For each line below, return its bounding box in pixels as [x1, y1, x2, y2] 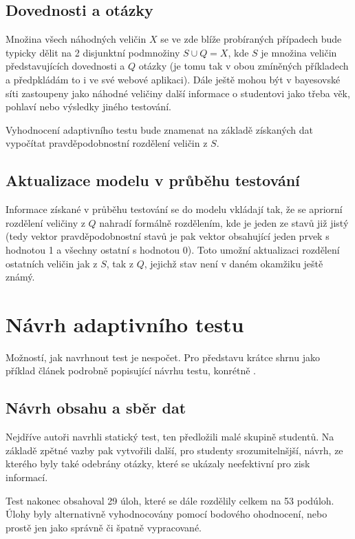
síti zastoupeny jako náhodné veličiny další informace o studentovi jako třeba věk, [6, 85, 350, 100]
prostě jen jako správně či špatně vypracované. [6, 520, 202, 534]
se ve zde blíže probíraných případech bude [160, 32, 342, 46]
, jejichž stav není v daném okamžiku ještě [144, 256, 323, 270]
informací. [6, 470, 48, 485]
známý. [6, 269, 35, 284]
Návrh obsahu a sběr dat [6, 397, 186, 418]
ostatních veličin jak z [6, 256, 98, 270]
